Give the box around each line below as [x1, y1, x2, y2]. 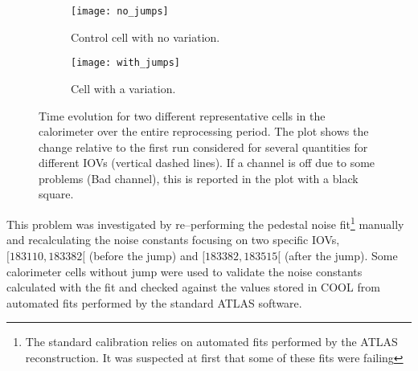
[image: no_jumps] [71, 6, 169, 17]
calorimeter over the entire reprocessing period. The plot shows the [39, 123, 369, 140]
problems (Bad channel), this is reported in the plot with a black [39, 169, 359, 186]
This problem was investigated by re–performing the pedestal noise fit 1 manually [6, 214, 404, 232]
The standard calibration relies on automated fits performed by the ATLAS [25, 333, 398, 350]
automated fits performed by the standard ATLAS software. [6, 294, 302, 311]
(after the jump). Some [284, 247, 398, 263]
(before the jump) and [88, 247, 199, 263]
